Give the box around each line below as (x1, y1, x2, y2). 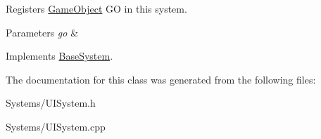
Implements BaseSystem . (6, 48, 113, 63)
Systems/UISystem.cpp (6, 119, 106, 133)
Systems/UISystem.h (6, 95, 96, 110)
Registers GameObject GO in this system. (6, 1, 187, 15)
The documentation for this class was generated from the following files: (6, 72, 316, 86)
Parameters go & (6, 25, 79, 39)
